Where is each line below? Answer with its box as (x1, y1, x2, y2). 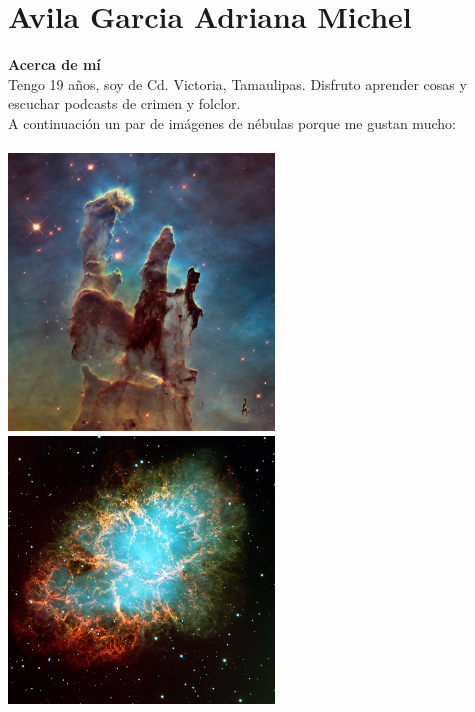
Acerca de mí (8, 54, 101, 75)
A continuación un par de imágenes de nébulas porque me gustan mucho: (8, 112, 456, 133)
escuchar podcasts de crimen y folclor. (8, 93, 241, 114)
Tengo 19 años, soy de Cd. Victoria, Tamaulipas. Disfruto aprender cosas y (8, 73, 467, 94)
